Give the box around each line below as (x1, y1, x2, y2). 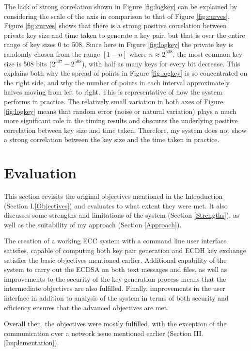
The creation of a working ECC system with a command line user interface (4, 236, 227, 246)
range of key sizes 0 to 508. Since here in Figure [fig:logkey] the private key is (4, 39, 233, 49)
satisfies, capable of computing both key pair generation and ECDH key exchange (4, 245, 247, 255)
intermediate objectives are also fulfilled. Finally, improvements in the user (4, 283, 225, 293)
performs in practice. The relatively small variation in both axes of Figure (4, 96, 223, 106)
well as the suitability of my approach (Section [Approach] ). (4, 219, 182, 229)
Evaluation (4, 163, 77, 183)
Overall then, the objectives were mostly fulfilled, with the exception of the (4, 319, 227, 329)
